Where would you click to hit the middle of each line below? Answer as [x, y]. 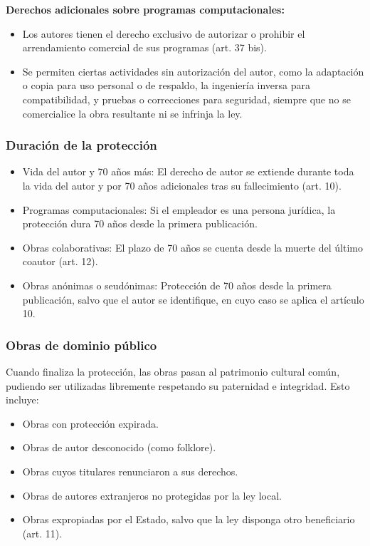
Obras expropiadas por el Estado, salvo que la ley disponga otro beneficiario [189, 519]
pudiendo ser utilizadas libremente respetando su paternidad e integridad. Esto [178, 385]
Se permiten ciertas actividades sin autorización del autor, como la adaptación [193, 71]
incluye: [22, 400]
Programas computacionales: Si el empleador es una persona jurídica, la [179, 209]
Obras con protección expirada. [90, 423]
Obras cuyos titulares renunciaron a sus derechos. [130, 471]
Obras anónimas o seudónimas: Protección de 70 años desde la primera [177, 285]
